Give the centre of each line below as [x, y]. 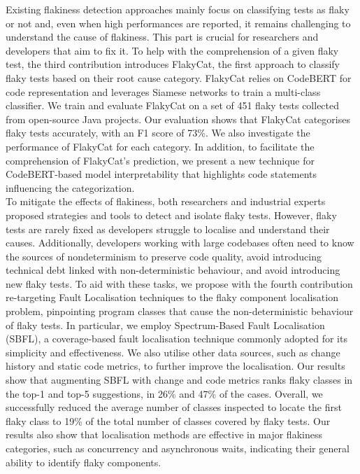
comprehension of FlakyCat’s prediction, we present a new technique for [160, 160]
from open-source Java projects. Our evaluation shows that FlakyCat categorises [178, 119]
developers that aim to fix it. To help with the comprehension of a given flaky [172, 50]
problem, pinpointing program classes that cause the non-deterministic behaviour [180, 311]
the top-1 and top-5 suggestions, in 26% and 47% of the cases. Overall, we [164, 393]
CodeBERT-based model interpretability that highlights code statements [161, 174]
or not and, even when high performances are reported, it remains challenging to [178, 23]
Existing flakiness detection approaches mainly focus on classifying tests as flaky [178, 9]
